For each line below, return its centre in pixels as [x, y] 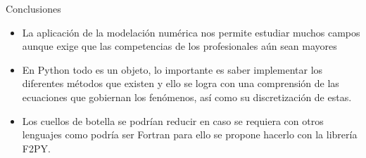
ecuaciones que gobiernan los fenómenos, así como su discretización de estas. [187, 97]
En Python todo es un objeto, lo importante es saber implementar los [172, 69]
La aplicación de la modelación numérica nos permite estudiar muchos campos [191, 32]
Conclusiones [33, 8]
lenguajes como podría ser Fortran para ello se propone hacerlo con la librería [190, 134]
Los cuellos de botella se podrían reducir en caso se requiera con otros [173, 120]
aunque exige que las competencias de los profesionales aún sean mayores [179, 46]
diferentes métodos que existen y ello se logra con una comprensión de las [181, 83]
